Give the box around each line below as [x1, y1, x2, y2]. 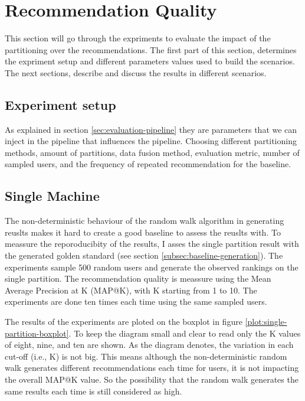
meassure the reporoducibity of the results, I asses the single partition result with [5, 237, 299, 250]
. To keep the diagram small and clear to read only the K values [68, 327, 301, 339]
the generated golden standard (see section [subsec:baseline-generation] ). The [5, 249, 283, 262]
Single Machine [5, 187, 100, 205]
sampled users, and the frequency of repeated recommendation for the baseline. [5, 158, 291, 170]
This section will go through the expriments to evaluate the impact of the [5, 32, 271, 44]
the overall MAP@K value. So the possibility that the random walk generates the [5, 373, 299, 385]
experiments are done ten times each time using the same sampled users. [5, 295, 267, 308]
